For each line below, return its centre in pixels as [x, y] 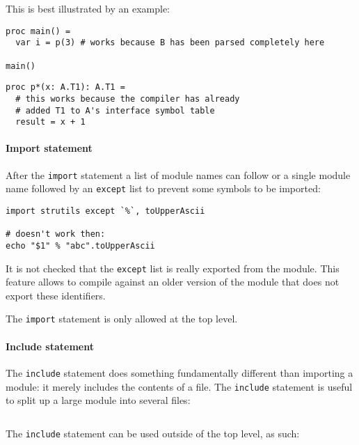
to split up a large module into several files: [98, 400]
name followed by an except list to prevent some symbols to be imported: [163, 188]
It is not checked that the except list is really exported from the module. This [173, 268]
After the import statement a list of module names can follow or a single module [178, 174]
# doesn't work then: [56, 234]
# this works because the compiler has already [128, 99]
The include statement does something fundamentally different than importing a [179, 372]
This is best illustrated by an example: [88, 8]
